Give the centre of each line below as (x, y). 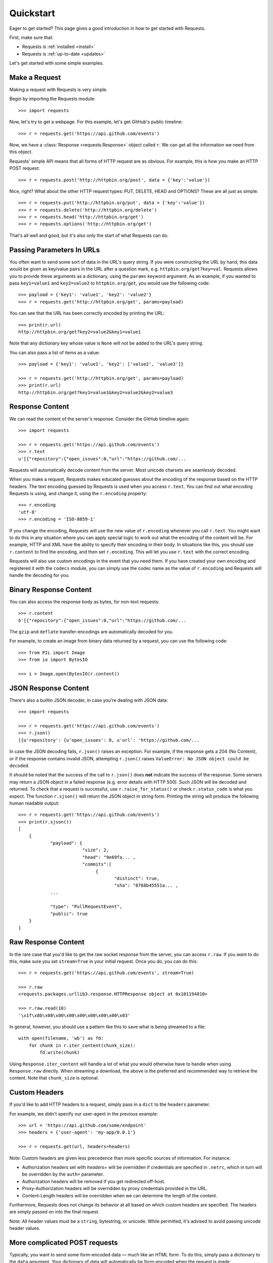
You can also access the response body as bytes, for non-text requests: (84, 602)
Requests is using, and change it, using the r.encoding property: (78, 494)
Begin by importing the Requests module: (52, 99)
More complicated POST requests (64, 1243)
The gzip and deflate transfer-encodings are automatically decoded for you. (92, 632)
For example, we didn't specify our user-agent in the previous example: (84, 1113)
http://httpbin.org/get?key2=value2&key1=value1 (80, 332)
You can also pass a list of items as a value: (55, 352)
